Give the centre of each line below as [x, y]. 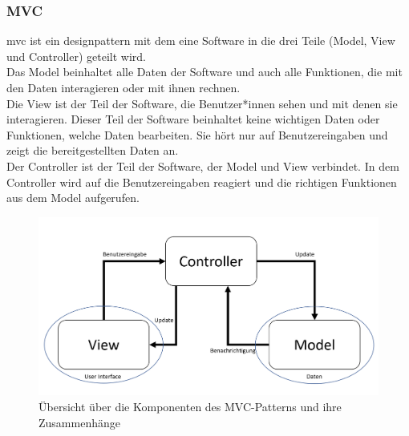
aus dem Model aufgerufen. [73, 198]
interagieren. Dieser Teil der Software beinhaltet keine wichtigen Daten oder [193, 119]
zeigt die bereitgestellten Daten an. [93, 150]
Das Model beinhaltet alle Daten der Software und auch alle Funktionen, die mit [204, 72]
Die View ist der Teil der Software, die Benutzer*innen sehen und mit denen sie [202, 103]
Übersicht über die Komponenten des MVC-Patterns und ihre [190, 406]
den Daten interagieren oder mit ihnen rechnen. [124, 87]
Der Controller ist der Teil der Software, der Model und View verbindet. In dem [203, 166]
